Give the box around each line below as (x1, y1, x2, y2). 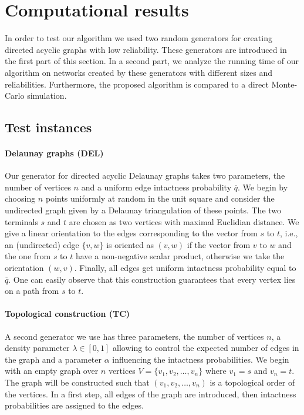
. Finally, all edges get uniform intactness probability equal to (74, 262, 296, 274)
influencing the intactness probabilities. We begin (112, 353, 289, 365)
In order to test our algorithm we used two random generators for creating (5, 32, 272, 44)
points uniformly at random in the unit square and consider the (45, 192, 275, 205)
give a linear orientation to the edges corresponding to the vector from (5, 227, 258, 239)
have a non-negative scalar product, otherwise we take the (75, 250, 285, 262)
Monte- (271, 78, 298, 90)
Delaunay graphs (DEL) (5, 147, 104, 159)
